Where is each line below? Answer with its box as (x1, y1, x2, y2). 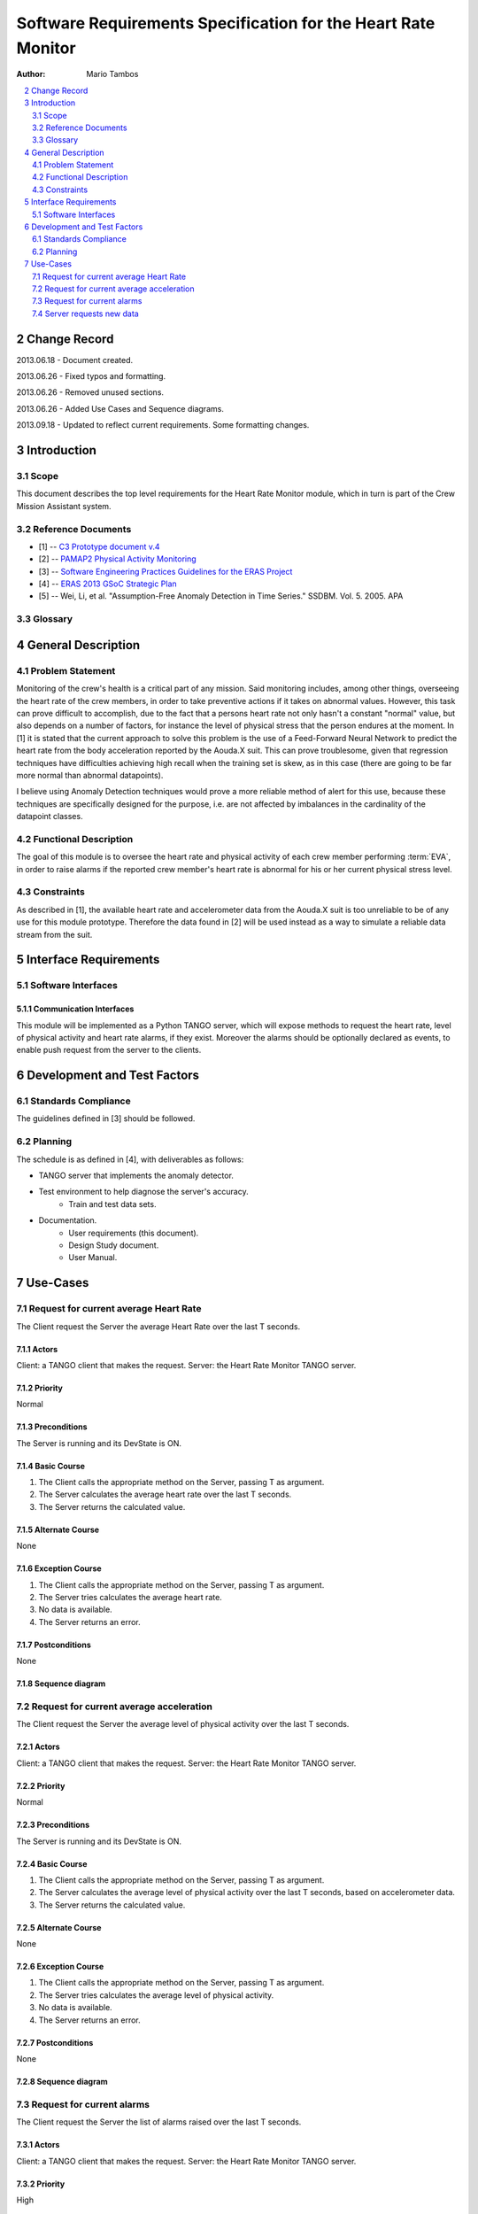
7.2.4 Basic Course (16, 1858, 88, 1869)
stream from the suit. (16, 929, 93, 940)
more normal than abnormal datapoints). (16, 770, 164, 780)
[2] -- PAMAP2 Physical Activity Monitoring (38, 553, 197, 564)
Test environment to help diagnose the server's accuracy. (38, 1187, 249, 1197)
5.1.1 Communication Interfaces (16, 1003, 135, 1014)
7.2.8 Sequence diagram (16, 2077, 108, 2087)
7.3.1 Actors (16, 2140, 60, 2150)
